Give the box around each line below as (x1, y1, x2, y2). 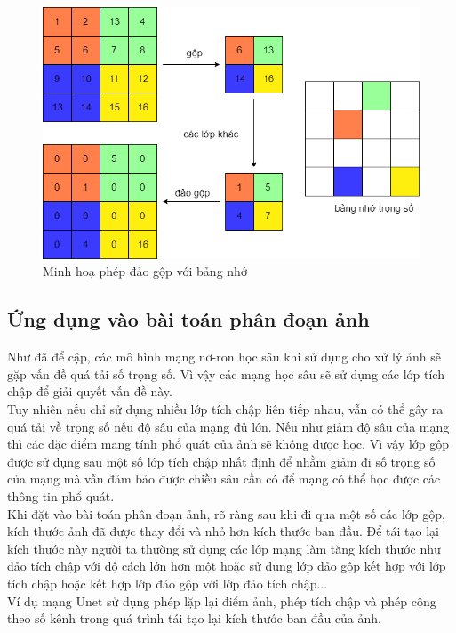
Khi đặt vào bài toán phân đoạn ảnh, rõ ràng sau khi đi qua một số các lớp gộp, (7, 504, 445, 523)
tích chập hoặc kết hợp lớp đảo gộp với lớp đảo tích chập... (7, 573, 328, 592)
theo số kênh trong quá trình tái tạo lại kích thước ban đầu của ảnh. (7, 609, 381, 628)
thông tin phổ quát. (7, 487, 115, 506)
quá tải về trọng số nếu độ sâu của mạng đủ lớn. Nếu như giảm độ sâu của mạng (7, 417, 450, 435)
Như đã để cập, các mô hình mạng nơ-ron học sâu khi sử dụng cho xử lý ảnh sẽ (7, 347, 441, 366)
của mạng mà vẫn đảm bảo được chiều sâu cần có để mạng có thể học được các (7, 469, 441, 488)
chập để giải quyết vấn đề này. (7, 382, 172, 401)
